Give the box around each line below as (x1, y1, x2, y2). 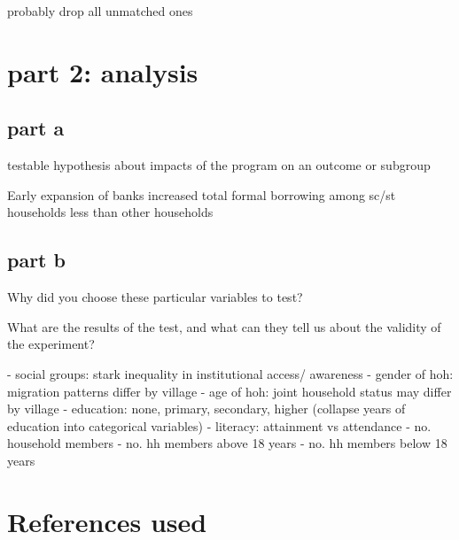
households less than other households (7, 203, 214, 221)
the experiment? (7, 335, 95, 353)
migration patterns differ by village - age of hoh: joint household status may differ (7, 382, 452, 400)
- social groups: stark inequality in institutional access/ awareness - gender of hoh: (7, 364, 454, 382)
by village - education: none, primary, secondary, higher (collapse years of (7, 399, 406, 418)
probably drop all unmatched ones (7, 2, 193, 19)
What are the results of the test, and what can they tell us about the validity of (7, 317, 441, 336)
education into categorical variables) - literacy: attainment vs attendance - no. (7, 416, 432, 435)
